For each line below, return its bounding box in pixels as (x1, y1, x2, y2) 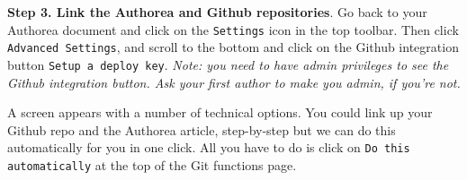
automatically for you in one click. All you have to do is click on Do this (7, 138, 410, 157)
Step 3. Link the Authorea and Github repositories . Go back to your (7, 3, 427, 21)
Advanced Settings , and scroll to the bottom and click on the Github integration (7, 38, 459, 56)
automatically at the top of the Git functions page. (7, 156, 297, 174)
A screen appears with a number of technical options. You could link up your (7, 103, 433, 122)
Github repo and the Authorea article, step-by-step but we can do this (7, 120, 396, 139)
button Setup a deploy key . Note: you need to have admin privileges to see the (7, 55, 449, 73)
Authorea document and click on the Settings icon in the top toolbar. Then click (7, 20, 459, 39)
